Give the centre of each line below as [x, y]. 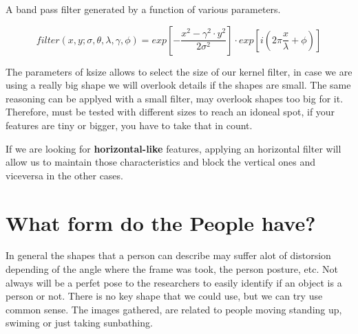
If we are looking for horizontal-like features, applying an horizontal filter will [173, 148]
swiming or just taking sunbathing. [79, 323]
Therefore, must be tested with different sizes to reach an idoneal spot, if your [170, 112]
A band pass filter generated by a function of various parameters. [143, 9]
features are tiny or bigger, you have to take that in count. [129, 125]
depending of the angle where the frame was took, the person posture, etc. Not [172, 269]
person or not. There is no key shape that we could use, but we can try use [164, 296]
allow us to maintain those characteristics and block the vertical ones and [161, 162]
